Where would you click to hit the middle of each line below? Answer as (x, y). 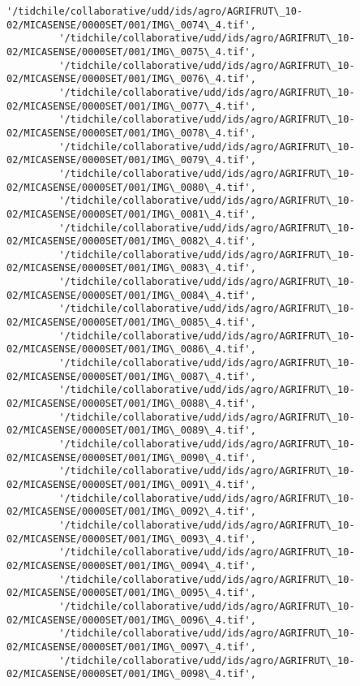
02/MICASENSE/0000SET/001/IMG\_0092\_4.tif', (131, 512)
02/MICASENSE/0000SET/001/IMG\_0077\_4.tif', (131, 106)
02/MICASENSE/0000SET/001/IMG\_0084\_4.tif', (131, 295)
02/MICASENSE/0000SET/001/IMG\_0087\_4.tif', (131, 376)
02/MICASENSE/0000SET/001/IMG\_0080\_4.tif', (131, 187)
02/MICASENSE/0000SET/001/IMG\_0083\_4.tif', (131, 268)
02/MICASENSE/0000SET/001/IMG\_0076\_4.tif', (131, 79)
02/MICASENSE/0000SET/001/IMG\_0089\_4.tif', (131, 431)
